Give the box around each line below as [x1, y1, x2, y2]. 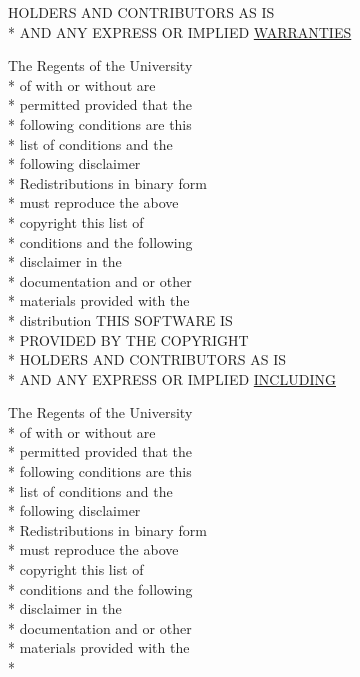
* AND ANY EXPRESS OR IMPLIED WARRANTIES [8, 21, 352, 42]
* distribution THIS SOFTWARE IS [8, 309, 233, 330]
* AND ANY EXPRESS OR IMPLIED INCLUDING [8, 368, 336, 389]
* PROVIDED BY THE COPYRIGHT [8, 329, 249, 350]
